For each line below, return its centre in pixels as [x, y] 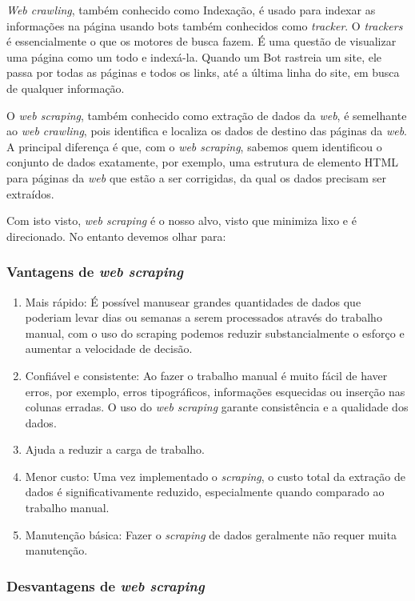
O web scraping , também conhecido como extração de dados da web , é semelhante [207, 115]
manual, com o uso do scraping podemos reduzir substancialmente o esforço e [215, 333]
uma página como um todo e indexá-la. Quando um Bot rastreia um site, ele [194, 56]
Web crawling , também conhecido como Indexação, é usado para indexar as [191, 10]
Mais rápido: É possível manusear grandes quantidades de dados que [193, 301]
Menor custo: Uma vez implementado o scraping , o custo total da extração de [215, 476]
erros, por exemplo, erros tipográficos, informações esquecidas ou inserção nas [215, 391]
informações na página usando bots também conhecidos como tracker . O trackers [205, 25]
